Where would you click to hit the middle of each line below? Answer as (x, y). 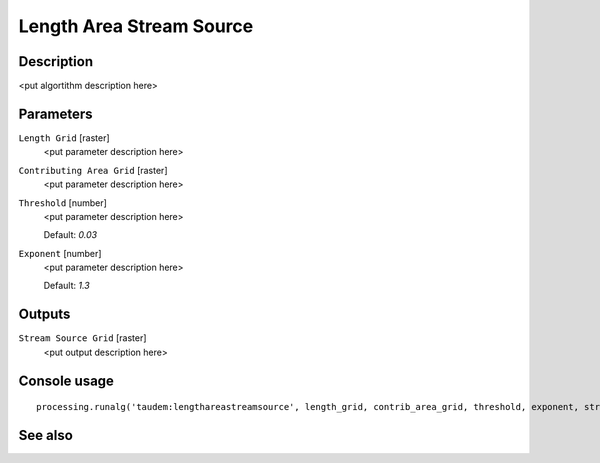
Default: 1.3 (66, 286)
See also (46, 435)
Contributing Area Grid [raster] (93, 170)
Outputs (44, 314)
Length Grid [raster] (64, 137)
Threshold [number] (62, 202)
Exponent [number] (60, 253)
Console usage (66, 380)
